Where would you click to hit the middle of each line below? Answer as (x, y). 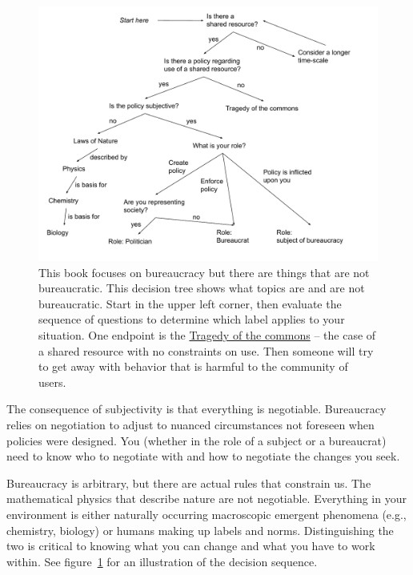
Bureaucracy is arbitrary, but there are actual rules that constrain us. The (189, 483)
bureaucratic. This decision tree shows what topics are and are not (202, 288)
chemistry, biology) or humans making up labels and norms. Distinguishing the (200, 530)
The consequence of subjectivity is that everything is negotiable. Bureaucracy (196, 409)
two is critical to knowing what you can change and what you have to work (191, 546)
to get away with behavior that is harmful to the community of (193, 366)
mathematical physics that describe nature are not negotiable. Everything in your (206, 499)
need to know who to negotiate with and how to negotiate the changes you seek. (203, 456)
